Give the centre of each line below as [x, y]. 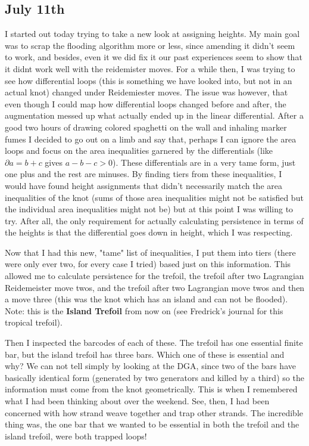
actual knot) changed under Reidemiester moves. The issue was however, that [146, 92]
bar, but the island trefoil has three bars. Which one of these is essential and [145, 354]
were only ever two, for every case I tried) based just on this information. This [148, 264]
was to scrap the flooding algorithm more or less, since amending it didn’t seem [150, 45]
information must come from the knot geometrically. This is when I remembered [151, 389]
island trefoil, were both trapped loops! [76, 436]
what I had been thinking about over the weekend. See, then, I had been [137, 401]
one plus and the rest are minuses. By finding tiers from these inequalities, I [143, 174]
